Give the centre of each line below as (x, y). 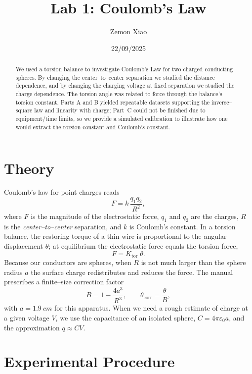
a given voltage (27, 317)
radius (13, 272)
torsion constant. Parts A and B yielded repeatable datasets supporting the (113, 102)
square (24, 110)
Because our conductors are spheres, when (68, 262)
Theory (29, 168)
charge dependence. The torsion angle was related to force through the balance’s (119, 94)
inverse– (222, 102)
